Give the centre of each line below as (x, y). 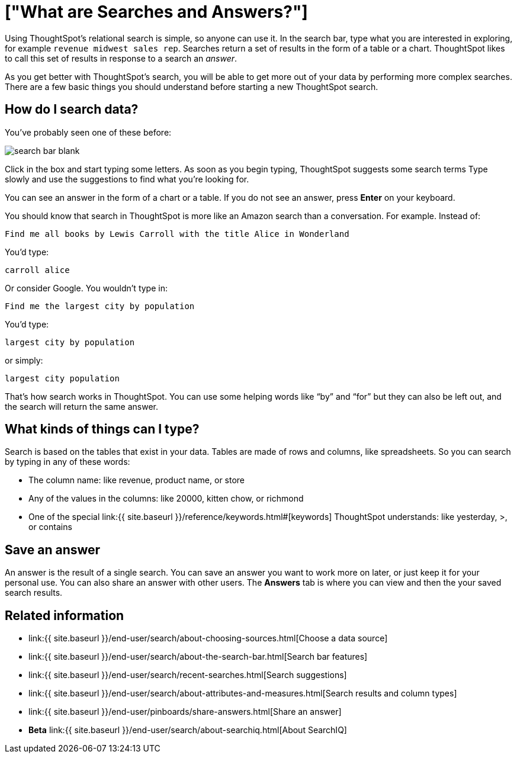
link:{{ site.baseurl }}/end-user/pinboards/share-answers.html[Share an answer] (185, 712)
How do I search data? (72, 110)
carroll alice (37, 270)
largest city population (62, 378)
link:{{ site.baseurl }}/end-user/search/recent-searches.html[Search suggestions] (188, 675)
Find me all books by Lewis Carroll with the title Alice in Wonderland (177, 234)
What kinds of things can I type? (102, 429)
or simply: (24, 360)
